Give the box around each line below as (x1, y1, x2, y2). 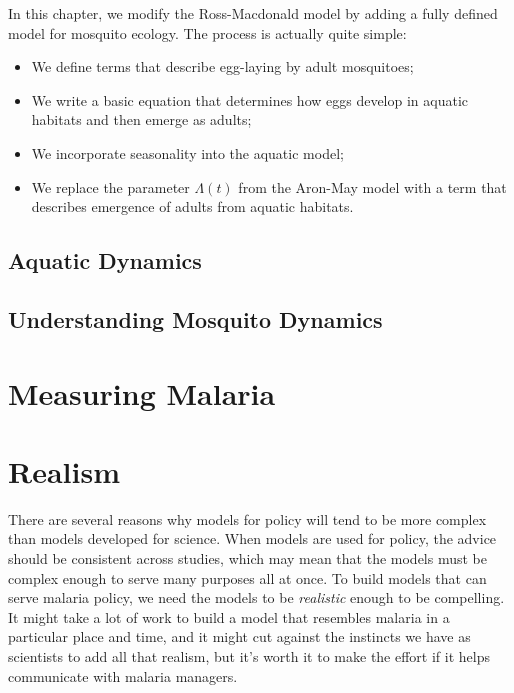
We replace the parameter (31, 176, 190, 197)
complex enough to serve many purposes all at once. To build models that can (8, 567, 487, 588)
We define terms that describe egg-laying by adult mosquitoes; (31, 56, 414, 77)
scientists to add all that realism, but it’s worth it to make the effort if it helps (8, 645, 490, 666)
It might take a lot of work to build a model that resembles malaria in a (8, 606, 450, 627)
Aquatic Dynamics (8, 245, 202, 276)
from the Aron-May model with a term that (238, 176, 507, 197)
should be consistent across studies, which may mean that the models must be (8, 548, 488, 568)
